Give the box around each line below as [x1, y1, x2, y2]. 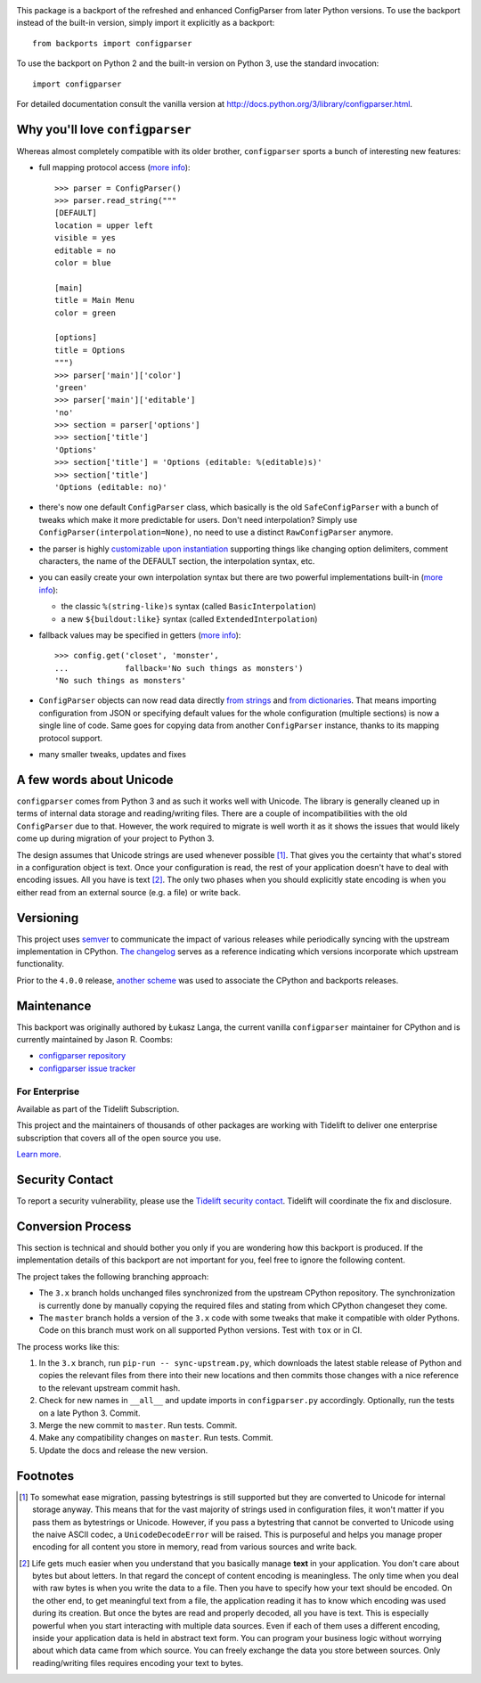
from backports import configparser [32, 38, 192, 48]
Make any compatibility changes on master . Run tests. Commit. [38, 1433, 273, 1443]
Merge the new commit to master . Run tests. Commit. [38, 1420, 238, 1431]
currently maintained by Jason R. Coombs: [16, 1034, 173, 1045]
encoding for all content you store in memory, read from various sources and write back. [32, 1541, 358, 1552]
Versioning [16, 910, 79, 926]
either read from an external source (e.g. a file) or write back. [16, 886, 241, 897]
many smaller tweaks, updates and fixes [38, 749, 187, 760]
